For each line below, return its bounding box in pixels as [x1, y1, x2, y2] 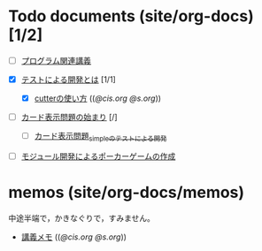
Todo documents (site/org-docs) [8, 6, 254, 27]
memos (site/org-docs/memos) [8, 183, 245, 202]
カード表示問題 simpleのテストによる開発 [34, 131, 167, 143]
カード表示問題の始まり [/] [20, 112, 118, 123]
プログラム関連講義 [20, 55, 92, 65]
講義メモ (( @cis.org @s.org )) [20, 232, 127, 242]
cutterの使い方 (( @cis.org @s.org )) [34, 93, 161, 103]
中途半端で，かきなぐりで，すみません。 [8, 212, 156, 223]
